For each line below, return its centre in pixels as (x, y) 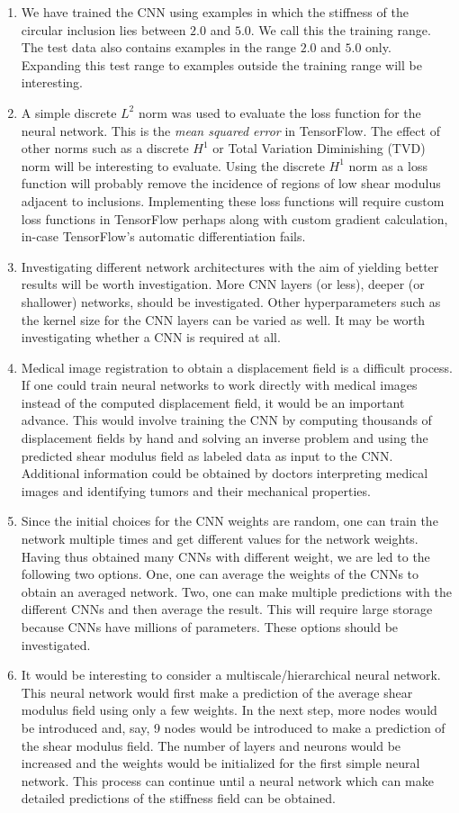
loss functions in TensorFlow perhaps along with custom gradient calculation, (234, 218)
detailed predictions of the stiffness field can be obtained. (178, 798)
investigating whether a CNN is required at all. (151, 337)
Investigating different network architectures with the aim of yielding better (230, 266)
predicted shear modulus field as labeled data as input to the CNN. (207, 455)
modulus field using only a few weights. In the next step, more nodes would (229, 710)
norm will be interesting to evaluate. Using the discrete (173, 165)
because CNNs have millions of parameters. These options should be (210, 627)
